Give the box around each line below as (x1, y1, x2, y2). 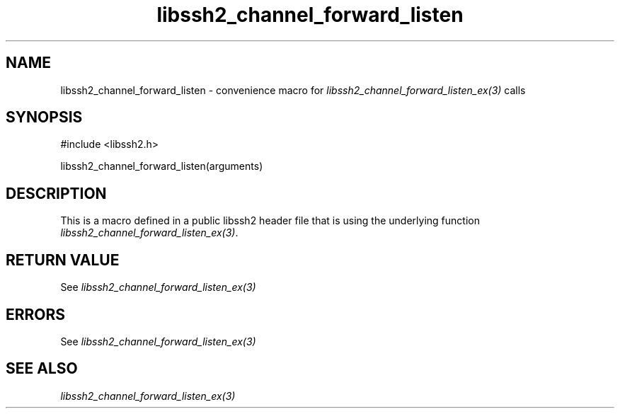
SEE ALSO (6, 360, 78, 378)
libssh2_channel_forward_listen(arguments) (60, 160, 263, 173)
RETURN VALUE (6, 251, 120, 269)
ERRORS (6, 305, 66, 323)
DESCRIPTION (6, 184, 107, 202)
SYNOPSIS (6, 108, 83, 127)
